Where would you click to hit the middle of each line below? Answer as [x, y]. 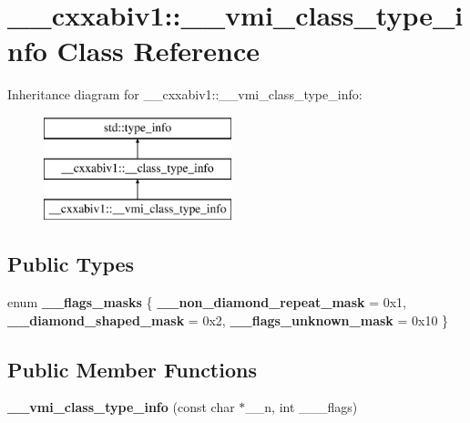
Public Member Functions [132, 369]
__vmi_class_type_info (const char [121, 407]
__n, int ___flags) [301, 407]
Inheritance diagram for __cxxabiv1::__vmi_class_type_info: [185, 94]
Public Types [71, 264]
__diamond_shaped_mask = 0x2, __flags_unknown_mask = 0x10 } [228, 320]
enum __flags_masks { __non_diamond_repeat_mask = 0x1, [207, 302]
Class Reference [158, 51]
